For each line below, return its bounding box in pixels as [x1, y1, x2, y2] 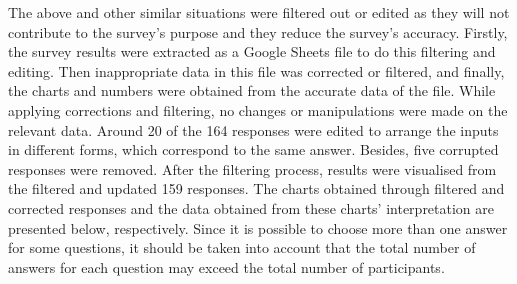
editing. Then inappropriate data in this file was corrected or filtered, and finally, [8, 60, 505, 81]
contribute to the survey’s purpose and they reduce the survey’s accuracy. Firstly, [8, 21, 508, 42]
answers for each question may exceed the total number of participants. [8, 256, 445, 277]
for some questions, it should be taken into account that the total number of [8, 237, 476, 258]
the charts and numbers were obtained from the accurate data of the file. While [8, 80, 496, 101]
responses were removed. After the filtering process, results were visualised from [8, 158, 497, 179]
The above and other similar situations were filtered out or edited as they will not [8, 2, 510, 22]
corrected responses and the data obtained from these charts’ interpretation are [8, 197, 495, 218]
